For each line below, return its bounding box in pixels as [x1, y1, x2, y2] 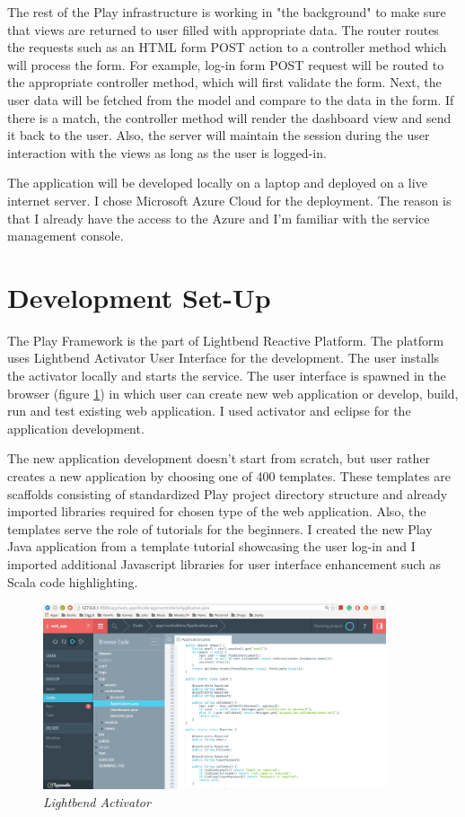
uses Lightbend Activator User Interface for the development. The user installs [7, 348, 440, 367]
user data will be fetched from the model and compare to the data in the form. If [7, 90, 454, 109]
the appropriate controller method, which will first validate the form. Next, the [7, 73, 442, 92]
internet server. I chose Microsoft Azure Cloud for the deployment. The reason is [7, 190, 452, 209]
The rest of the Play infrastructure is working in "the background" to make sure [7, 3, 446, 21]
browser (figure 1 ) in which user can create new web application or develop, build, [7, 383, 459, 402]
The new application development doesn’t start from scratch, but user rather [7, 449, 431, 468]
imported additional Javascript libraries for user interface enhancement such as [7, 554, 442, 573]
